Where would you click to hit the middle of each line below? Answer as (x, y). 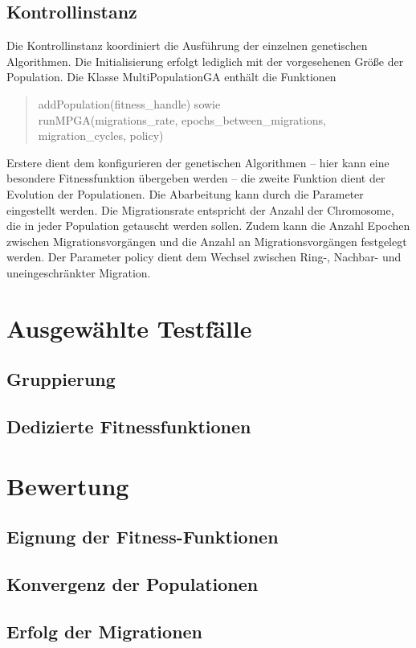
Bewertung (68, 485)
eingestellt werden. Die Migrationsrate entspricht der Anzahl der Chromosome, (200, 209)
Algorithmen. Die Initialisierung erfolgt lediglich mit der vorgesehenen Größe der (205, 61)
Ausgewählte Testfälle (129, 328)
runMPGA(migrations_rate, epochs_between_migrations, (182, 119)
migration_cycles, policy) (101, 135)
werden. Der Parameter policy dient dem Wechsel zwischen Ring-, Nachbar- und (204, 257)
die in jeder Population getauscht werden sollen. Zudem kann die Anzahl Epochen (208, 226)
